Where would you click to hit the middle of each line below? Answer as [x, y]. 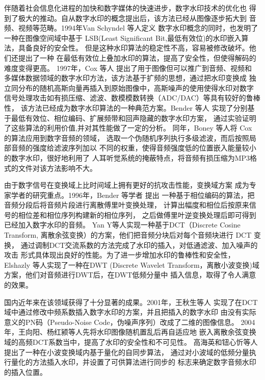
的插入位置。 [25, 372]
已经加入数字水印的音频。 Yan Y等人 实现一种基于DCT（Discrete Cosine [122, 225]
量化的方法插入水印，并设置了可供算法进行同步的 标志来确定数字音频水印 [134, 362]
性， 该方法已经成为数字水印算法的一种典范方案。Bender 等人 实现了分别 [126, 107]
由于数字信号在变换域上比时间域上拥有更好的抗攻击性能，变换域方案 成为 [127, 185]
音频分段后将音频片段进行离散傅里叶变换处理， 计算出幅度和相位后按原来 [127, 205]
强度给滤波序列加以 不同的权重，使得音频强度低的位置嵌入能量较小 [144, 148]
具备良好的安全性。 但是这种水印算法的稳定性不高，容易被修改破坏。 [134, 48]
